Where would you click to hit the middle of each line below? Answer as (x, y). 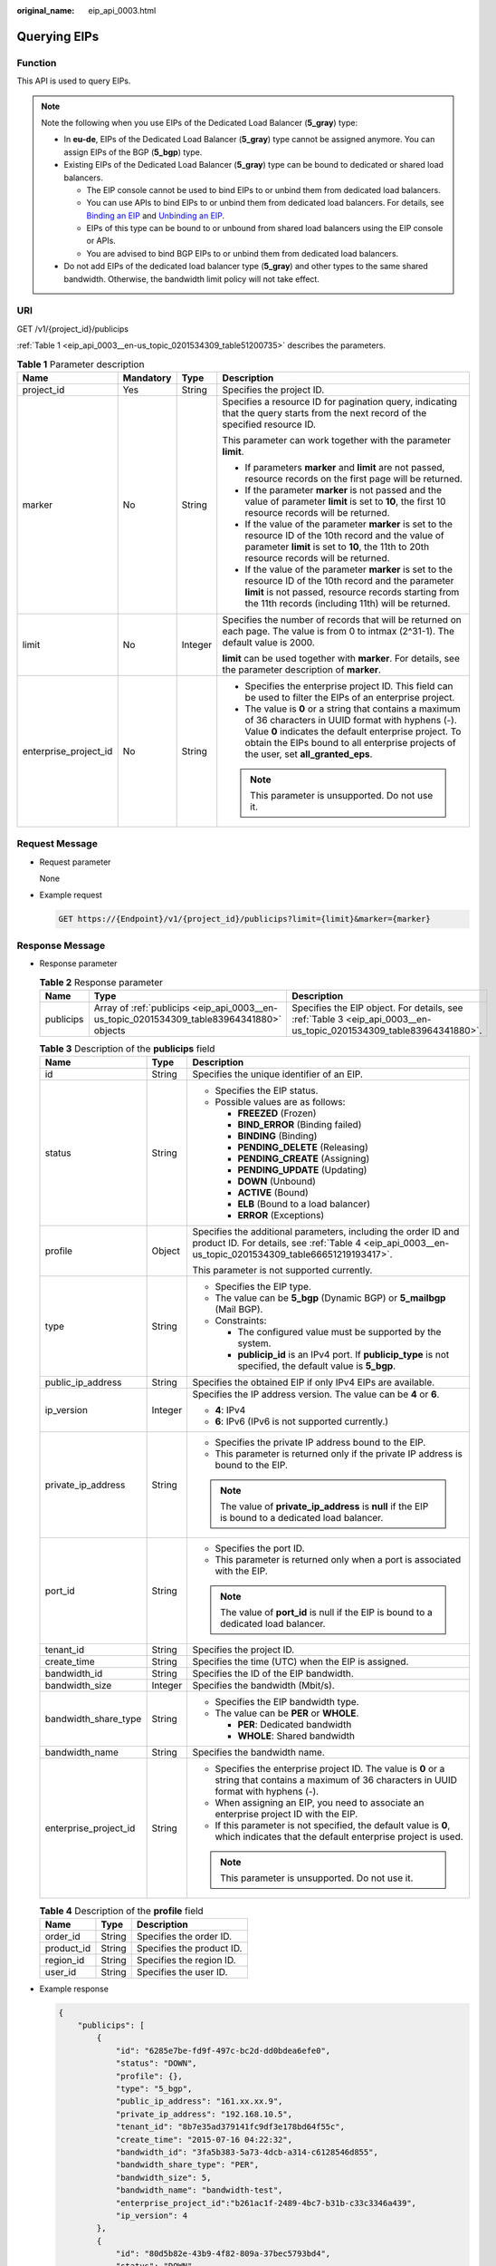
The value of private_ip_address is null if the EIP (324, 1506)
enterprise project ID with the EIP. (286, 1815)
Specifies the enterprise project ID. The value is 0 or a (330, 1769)
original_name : (46, 10)
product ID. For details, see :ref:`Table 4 (277, 1244)
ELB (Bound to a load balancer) (304, 1204)
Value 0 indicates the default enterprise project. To (353, 731)
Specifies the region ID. (186, 1960)
